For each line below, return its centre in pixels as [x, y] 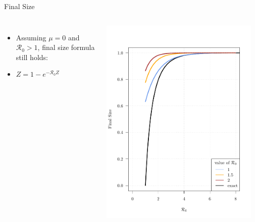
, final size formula [66, 47]
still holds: [32, 57]
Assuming [31, 37]
